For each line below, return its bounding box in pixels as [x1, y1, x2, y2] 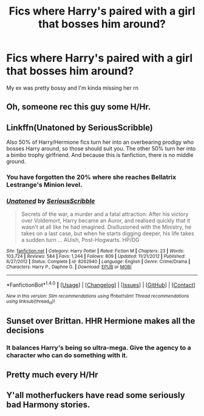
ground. [6, 158, 26, 165]
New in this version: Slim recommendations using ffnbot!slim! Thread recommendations [6, 293, 189, 300]
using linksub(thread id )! [6, 298, 55, 306]
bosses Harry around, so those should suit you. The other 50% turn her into [6, 145, 196, 152]
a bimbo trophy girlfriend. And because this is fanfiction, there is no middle [6, 152, 194, 159]
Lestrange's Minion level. [6, 181, 83, 189]
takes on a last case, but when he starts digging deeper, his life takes [21, 230, 194, 237]
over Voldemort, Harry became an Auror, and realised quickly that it [21, 217, 191, 224]
